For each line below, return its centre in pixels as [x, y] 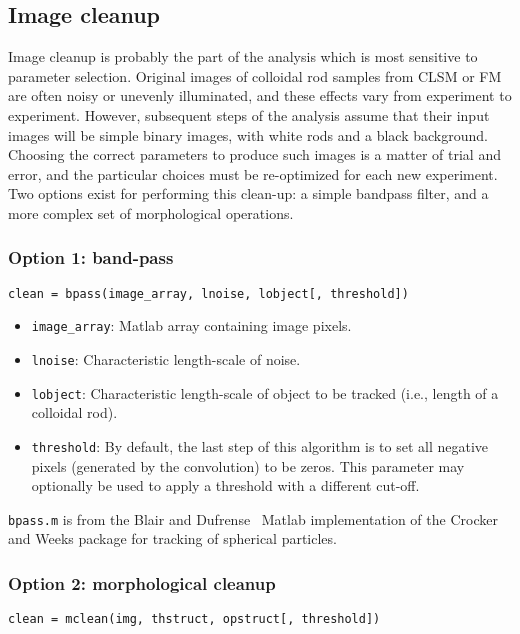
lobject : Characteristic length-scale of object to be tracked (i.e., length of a [265, 392]
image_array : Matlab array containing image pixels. [191, 325]
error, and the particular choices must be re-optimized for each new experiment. [253, 173]
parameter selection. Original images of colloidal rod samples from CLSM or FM [255, 75]
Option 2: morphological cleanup [142, 583]
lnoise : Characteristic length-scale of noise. [166, 359]
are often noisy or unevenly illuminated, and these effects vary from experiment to [260, 95]
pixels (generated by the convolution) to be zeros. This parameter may [248, 465]
